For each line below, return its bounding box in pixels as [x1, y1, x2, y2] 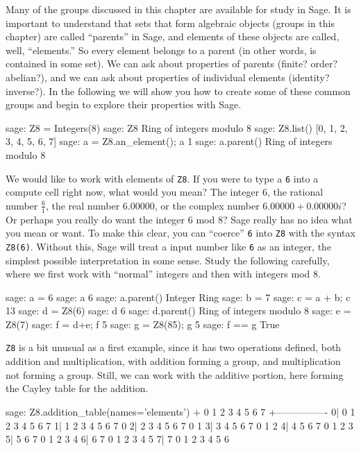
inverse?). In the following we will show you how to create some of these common [6, 83, 351, 98]
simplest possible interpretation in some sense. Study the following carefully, [6, 253, 330, 267]
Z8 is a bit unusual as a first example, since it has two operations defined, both [6, 340, 342, 355]
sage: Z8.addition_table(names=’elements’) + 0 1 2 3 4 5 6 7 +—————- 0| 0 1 [6, 404, 355, 418]
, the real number [45, 198, 120, 212]
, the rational [267, 185, 324, 199]
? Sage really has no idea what [222, 212, 353, 226]
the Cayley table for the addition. [6, 381, 149, 395]
